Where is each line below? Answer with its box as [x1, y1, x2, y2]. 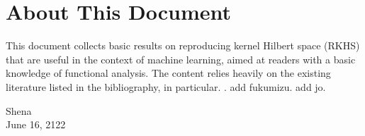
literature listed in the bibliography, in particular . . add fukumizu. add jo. [6, 79, 326, 94]
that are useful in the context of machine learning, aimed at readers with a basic [6, 51, 356, 66]
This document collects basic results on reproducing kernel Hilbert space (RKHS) [6, 38, 360, 53]
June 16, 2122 [6, 117, 66, 132]
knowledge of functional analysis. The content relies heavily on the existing [6, 66, 331, 80]
